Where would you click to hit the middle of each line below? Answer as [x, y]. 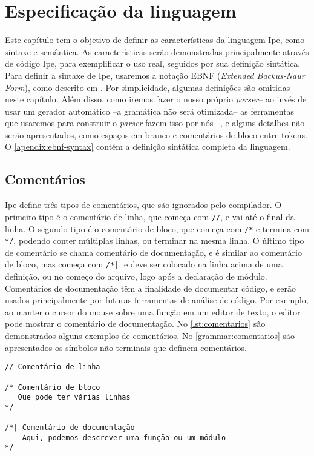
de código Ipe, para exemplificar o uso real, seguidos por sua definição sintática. [153, 63]
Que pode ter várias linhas [74, 397]
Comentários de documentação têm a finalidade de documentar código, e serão [150, 288]
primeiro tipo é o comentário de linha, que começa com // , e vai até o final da [150, 216]
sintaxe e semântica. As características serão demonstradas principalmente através [157, 51]
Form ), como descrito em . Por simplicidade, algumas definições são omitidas [148, 87]
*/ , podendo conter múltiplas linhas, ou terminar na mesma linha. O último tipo [155, 240]
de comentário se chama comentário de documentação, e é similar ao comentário [153, 252]
